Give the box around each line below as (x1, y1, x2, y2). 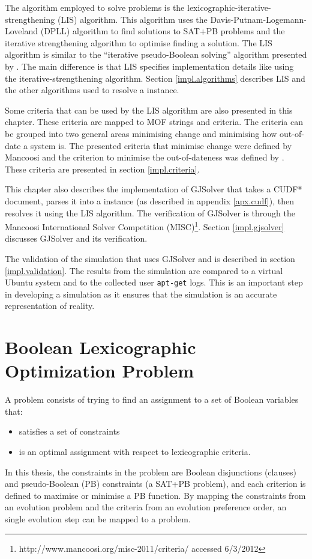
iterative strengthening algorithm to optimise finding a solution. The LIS (5, 36, 272, 49)
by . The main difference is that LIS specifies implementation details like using (5, 60, 294, 72)
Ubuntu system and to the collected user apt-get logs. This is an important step (5, 276, 303, 289)
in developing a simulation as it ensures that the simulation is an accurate (5, 287, 277, 300)
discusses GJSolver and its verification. (5, 232, 148, 245)
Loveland (5, 25, 38, 37)
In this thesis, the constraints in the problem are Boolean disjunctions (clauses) (5, 465, 296, 478)
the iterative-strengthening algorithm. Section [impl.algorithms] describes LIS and (5, 72, 305, 84)
